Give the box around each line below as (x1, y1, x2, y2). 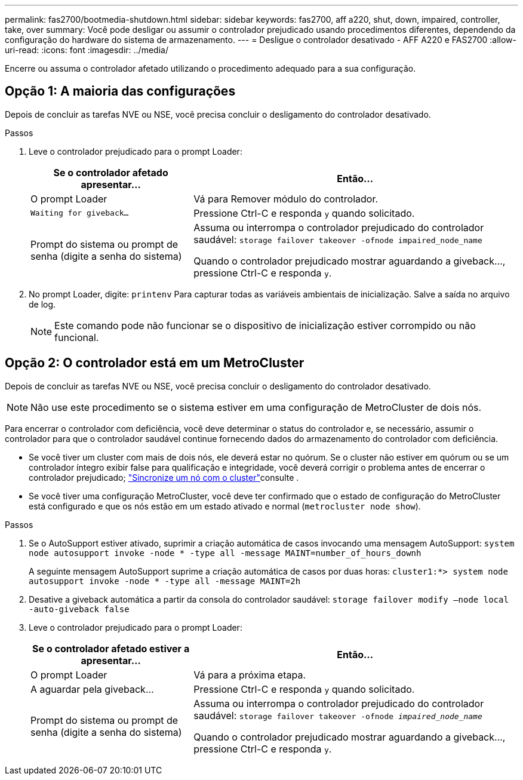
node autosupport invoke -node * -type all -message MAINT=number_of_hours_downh (29, 548, 422, 558)
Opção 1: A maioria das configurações (5, 84, 236, 99)
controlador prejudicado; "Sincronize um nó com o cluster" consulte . (29, 472, 299, 483)
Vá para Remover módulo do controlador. (193, 192, 379, 205)
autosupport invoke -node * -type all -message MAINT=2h (29, 576, 301, 586)
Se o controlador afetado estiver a (32, 642, 190, 655)
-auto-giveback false (29, 604, 130, 614)
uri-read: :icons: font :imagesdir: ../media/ (5, 45, 168, 55)
